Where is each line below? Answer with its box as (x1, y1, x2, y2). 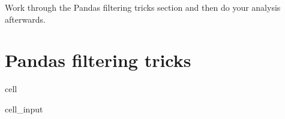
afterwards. (5, 13, 46, 25)
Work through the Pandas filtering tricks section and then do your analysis (5, 1, 281, 13)
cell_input (5, 102, 43, 115)
